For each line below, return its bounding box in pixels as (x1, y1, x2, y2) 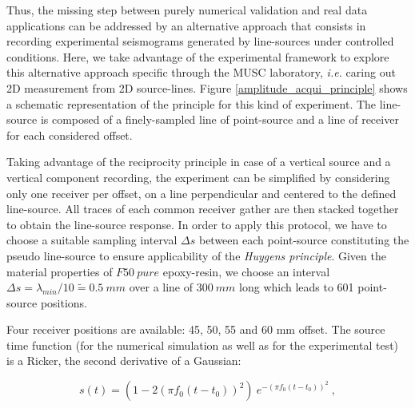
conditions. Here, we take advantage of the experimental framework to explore (6, 48, 389, 65)
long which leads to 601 (239, 279, 354, 295)
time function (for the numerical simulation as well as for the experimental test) (6, 336, 399, 353)
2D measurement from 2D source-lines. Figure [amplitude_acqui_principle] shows (6, 79, 408, 96)
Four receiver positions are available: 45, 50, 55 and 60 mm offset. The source (6, 321, 385, 338)
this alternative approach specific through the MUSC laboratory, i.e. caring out (6, 64, 396, 81)
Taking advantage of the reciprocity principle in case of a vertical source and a (6, 153, 391, 170)
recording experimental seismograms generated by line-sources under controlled (6, 33, 394, 50)
